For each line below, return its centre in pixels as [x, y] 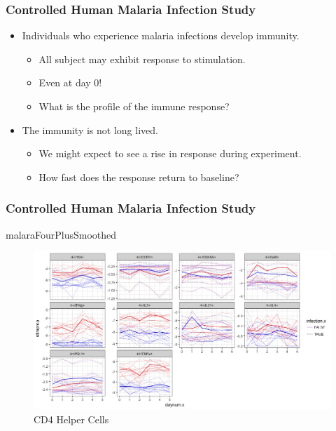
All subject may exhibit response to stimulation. [142, 59]
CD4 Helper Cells [71, 419]
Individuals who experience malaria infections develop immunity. [161, 35]
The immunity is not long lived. [90, 130]
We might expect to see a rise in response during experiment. [170, 153]
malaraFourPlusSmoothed [61, 234]
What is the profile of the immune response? [134, 106]
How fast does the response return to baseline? [139, 177]
